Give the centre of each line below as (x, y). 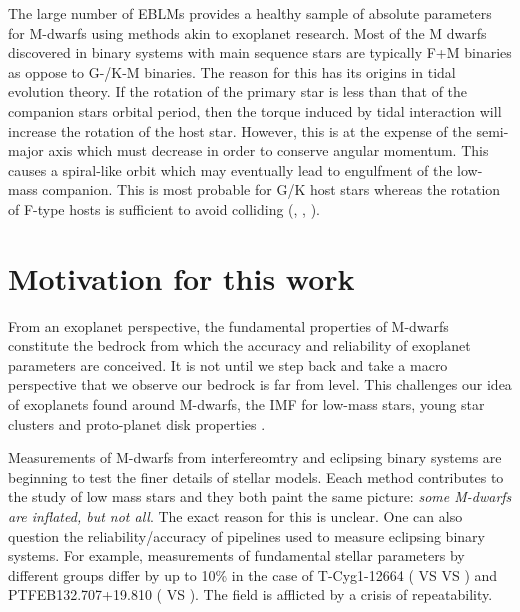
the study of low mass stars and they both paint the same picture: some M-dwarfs (260, 496)
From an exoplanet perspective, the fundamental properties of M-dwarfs (228, 325)
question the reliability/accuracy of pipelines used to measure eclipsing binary (246, 535)
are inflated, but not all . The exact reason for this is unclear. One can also (235, 516)
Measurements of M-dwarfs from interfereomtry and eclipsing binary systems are (255, 457)
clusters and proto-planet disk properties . (137, 423)
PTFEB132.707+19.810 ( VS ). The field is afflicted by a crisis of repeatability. (250, 594)
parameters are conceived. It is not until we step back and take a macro (228, 364)
